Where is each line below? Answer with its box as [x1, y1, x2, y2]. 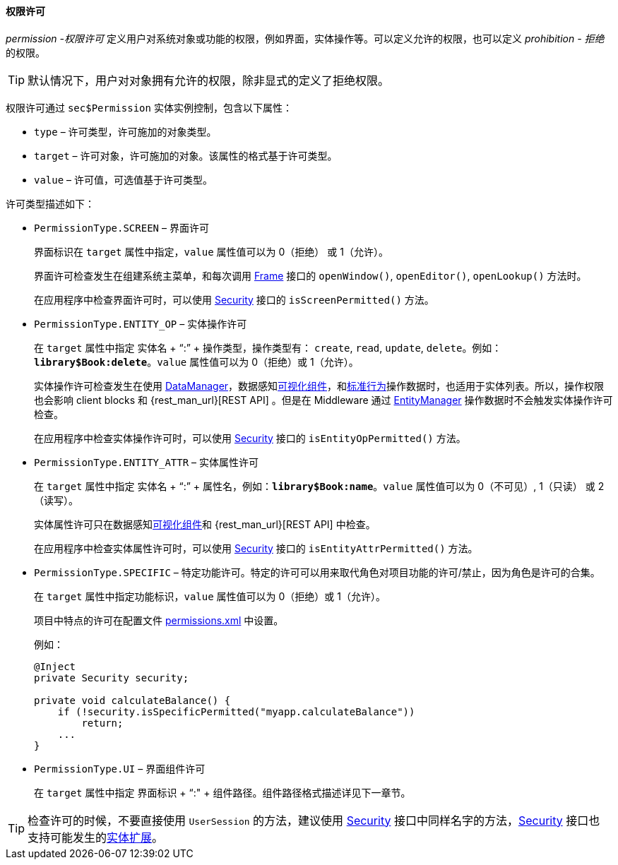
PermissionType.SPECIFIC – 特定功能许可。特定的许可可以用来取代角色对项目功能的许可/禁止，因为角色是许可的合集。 [34, 566, 600, 578]
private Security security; [34, 672, 189, 684]
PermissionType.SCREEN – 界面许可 [34, 221, 209, 234]
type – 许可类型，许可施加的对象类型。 [34, 125, 217, 138]
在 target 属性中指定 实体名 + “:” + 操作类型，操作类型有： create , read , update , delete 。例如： [34, 341, 502, 354]
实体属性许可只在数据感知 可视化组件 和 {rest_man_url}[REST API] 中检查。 [34, 518, 376, 530]
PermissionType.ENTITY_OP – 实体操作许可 [34, 317, 247, 330]
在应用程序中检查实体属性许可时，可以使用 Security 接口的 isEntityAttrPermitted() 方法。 [34, 542, 478, 554]
